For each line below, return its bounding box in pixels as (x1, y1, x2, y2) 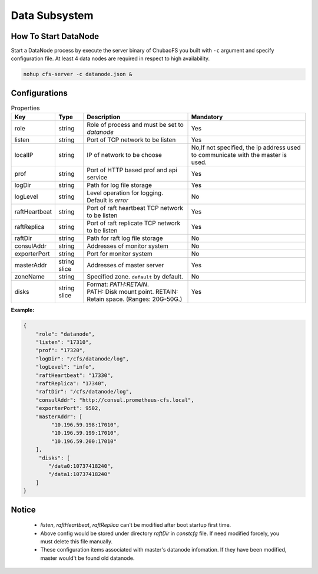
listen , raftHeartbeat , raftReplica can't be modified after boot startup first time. (40, 521, 231, 529)
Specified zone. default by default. (87, 273, 184, 281)
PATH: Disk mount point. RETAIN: (87, 288, 178, 296)
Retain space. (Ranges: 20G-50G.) (87, 295, 183, 303)
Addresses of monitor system (87, 242, 169, 250)
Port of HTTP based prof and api (87, 166, 178, 174)
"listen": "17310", (35, 339, 92, 346)
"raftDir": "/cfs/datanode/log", (35, 388, 132, 395)
